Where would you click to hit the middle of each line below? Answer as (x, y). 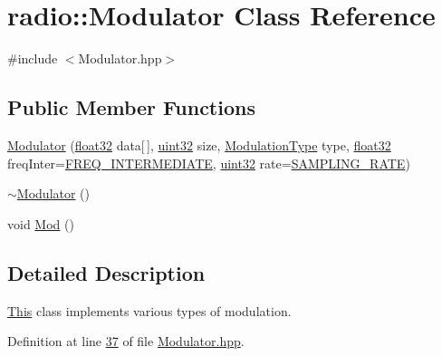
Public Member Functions (131, 107)
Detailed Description (106, 272)
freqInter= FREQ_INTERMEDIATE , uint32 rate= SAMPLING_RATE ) (209, 163)
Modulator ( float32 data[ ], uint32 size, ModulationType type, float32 (199, 144)
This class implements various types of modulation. (149, 310)
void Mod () (41, 223)
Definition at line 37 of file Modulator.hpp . (126, 341)
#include (33, 58)
